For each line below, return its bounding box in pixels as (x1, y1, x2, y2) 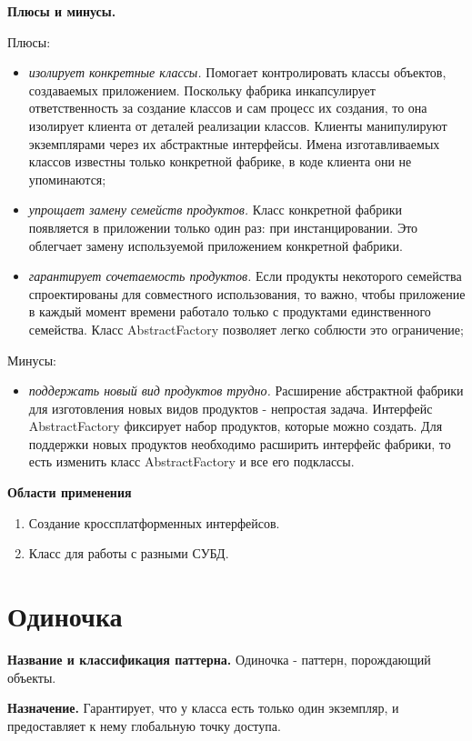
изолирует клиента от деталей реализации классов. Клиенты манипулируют (28, 115, 447, 135)
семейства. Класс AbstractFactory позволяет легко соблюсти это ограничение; (28, 319, 464, 338)
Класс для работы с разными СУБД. (28, 544, 229, 563)
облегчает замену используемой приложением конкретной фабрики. (28, 235, 403, 255)
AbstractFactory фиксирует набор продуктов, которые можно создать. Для (28, 416, 443, 436)
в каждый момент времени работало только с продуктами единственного (28, 302, 431, 321)
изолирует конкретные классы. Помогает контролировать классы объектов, (28, 63, 447, 82)
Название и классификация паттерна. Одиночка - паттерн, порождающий (7, 649, 431, 668)
